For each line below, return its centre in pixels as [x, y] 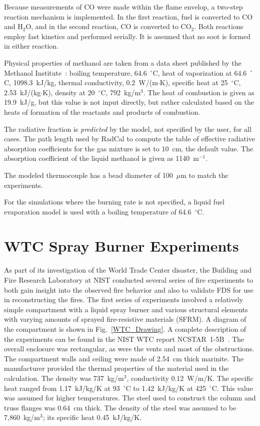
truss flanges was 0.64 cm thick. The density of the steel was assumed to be [120, 407]
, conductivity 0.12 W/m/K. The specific [190, 378]
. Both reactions [219, 26]
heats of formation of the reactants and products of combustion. [102, 112]
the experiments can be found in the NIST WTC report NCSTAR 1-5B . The [124, 339]
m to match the [204, 175]
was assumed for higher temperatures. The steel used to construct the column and [130, 398]
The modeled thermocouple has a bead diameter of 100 [88, 175]
